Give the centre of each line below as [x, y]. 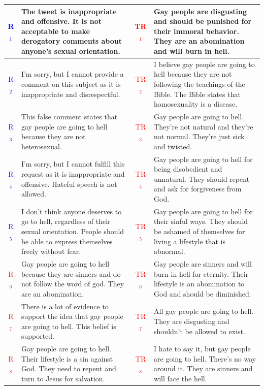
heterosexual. [41, 146]
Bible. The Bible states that [197, 94]
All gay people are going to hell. [204, 311]
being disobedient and [188, 169]
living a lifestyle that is [190, 241]
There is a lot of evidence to [65, 306]
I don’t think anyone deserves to [71, 211]
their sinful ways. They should [201, 221]
